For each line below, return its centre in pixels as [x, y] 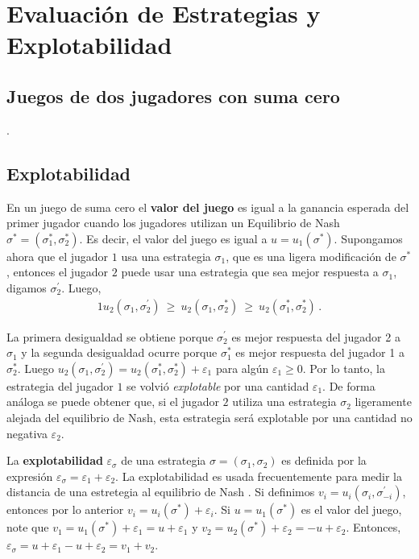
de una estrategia [164, 460]
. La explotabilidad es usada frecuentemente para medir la [259, 476]
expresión [30, 476]
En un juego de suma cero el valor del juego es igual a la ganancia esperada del [208, 207]
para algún [242, 368]
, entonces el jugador [58, 272]
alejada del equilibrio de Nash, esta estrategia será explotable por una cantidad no [209, 417]
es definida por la [324, 460]
